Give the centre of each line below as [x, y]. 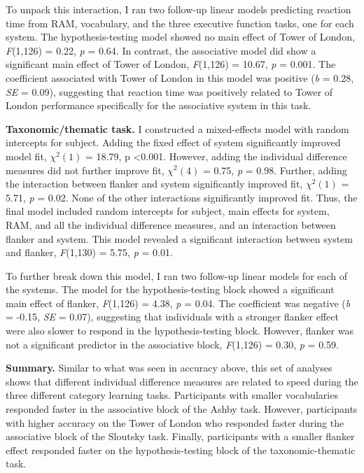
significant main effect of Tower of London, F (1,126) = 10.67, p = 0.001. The [171, 64]
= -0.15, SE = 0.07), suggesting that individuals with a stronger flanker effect [172, 317]
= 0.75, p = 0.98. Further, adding [275, 170]
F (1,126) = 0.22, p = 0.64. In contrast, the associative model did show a [161, 50]
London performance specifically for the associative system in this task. [159, 105]
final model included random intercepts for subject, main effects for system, [168, 211]
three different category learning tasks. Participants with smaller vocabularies [172, 395]
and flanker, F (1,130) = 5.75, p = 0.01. [89, 252]
